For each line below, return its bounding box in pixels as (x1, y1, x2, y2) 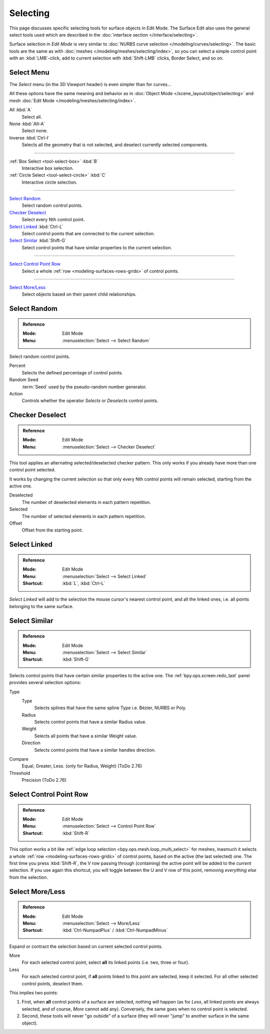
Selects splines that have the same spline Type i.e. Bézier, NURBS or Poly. (34, 705, 187, 711)
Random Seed (9, 377, 38, 383)
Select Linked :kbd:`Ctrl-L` (9, 223, 63, 230)
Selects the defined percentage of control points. (21, 369, 123, 375)
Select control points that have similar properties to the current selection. (21, 244, 172, 250)
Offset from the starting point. (21, 527, 83, 533)
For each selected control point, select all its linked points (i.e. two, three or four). (21, 959, 189, 965)
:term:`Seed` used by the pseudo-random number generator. (21, 383, 147, 390)
